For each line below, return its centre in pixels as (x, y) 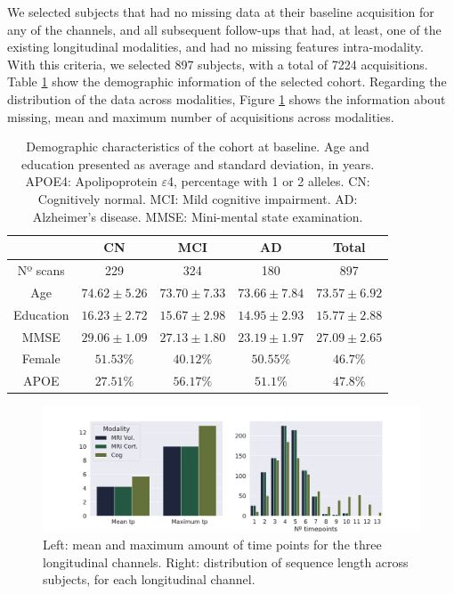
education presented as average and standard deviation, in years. (198, 163)
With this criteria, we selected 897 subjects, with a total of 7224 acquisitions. (218, 64)
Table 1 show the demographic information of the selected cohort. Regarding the (227, 81)
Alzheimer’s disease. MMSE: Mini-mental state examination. (198, 216)
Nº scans (41, 269)
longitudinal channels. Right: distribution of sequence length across (226, 561)
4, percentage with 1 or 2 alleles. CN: (269, 181)
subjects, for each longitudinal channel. (149, 579)
